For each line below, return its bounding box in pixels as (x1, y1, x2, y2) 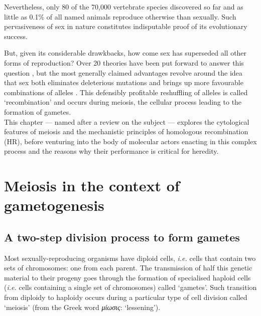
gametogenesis (4, 195, 104, 215)
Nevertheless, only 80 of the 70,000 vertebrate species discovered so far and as (4, 2, 243, 12)
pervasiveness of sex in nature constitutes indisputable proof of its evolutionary (4, 21, 247, 32)
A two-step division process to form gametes (4, 229, 240, 244)
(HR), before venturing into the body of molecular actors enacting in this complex (4, 136, 257, 146)
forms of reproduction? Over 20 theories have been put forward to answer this (4, 57, 244, 68)
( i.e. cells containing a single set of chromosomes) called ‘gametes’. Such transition (4, 282, 257, 292)
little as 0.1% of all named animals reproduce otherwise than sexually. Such (4, 11, 236, 22)
